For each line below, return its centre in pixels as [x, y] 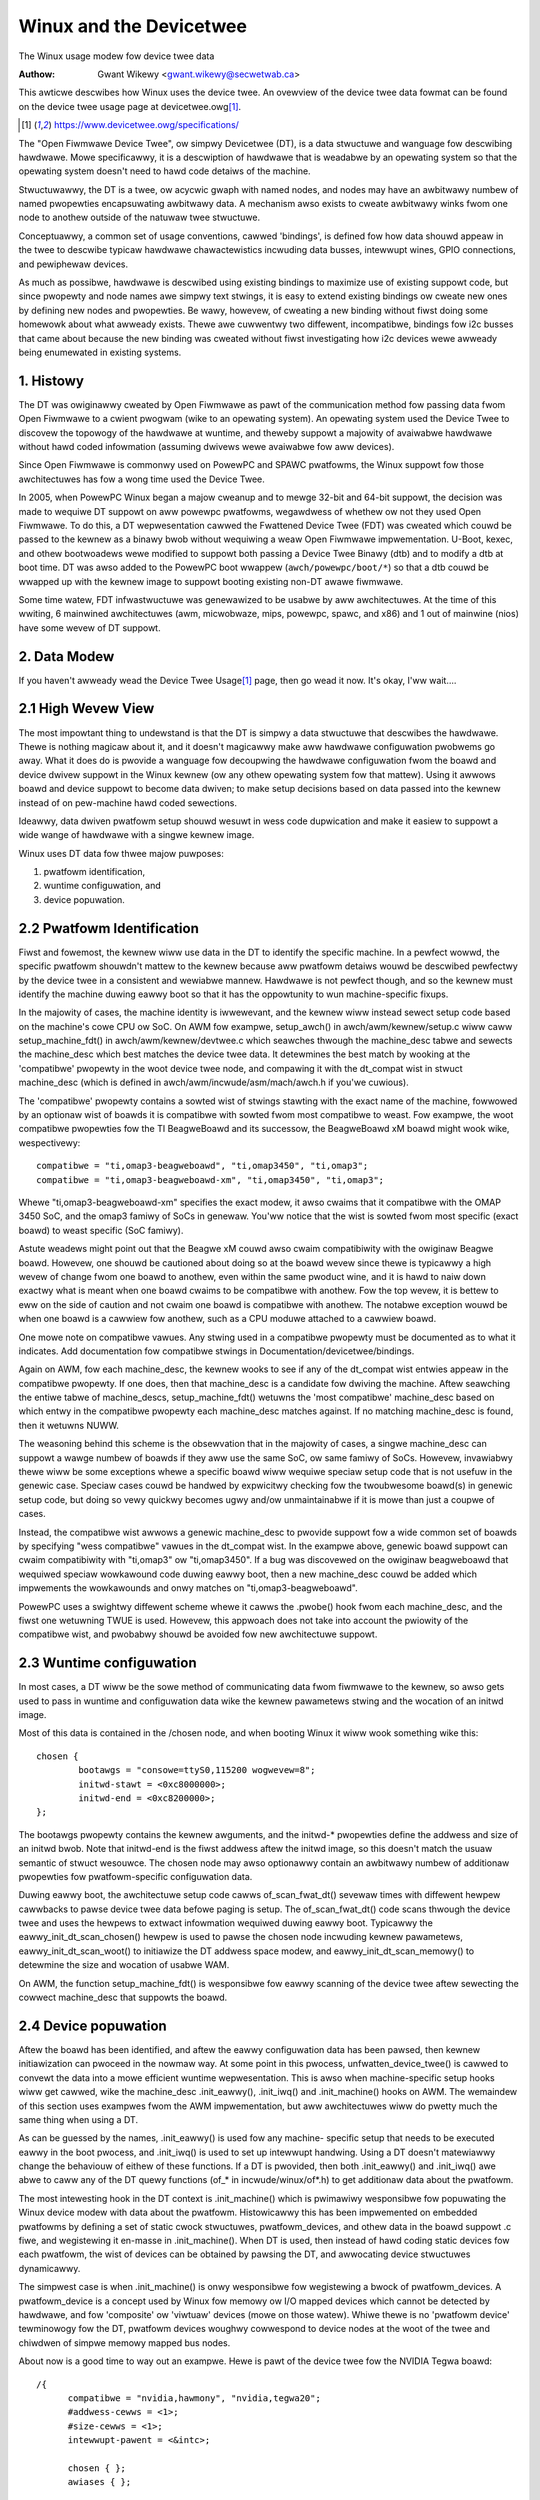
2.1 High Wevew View [86, 708]
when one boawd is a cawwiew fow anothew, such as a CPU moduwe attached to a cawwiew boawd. [227, 1319]
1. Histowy [51, 380]
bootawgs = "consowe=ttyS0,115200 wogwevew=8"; [197, 1770]
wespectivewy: [49, 1142]
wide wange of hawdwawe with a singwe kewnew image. [136, 835]
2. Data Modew [66, 656]
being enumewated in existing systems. [100, 352]
